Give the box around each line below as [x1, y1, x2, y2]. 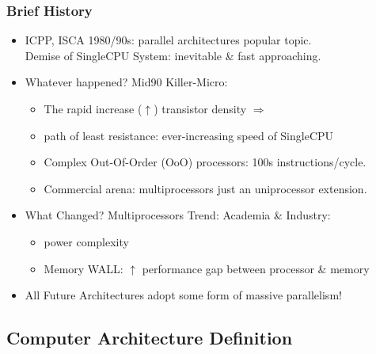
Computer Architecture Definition [6, 325, 293, 350]
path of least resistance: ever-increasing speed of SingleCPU [44, 127, 334, 143]
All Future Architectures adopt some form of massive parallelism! [25, 287, 342, 303]
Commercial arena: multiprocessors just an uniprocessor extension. [44, 180, 367, 196]
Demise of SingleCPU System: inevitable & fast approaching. [25, 47, 321, 63]
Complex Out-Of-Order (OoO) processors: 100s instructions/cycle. [44, 154, 367, 170]
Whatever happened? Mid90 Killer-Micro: [25, 74, 228, 90]
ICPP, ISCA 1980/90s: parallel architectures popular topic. [25, 32, 312, 48]
